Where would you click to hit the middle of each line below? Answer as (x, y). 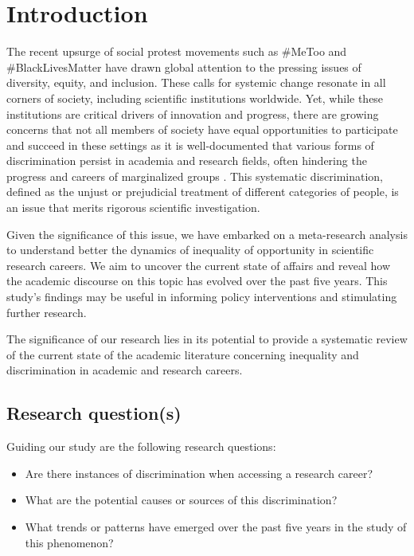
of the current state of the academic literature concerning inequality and (183, 354)
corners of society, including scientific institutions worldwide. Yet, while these (195, 98)
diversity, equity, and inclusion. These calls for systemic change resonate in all (196, 82)
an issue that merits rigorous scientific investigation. (133, 208)
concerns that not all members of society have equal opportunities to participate (202, 129)
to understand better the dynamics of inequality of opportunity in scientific (190, 250)
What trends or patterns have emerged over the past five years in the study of (216, 526)
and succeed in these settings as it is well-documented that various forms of (190, 145)
